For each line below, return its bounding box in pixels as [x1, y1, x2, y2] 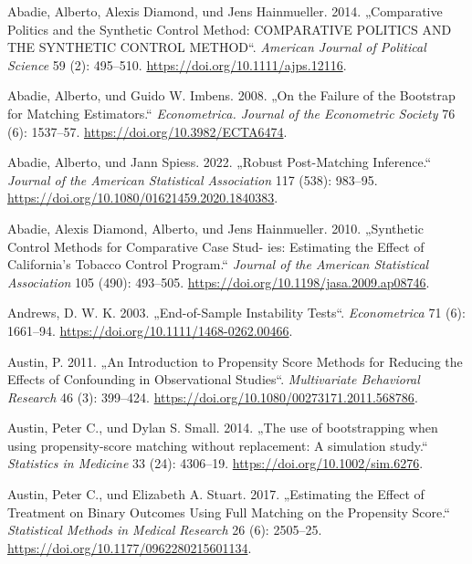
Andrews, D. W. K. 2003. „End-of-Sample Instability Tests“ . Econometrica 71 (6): [7, 303, 466, 322]
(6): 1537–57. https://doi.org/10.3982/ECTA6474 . [7, 121, 288, 141]
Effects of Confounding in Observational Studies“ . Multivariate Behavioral [7, 370, 420, 389]
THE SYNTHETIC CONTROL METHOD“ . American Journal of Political [7, 37, 426, 57]
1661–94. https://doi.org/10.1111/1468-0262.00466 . [7, 320, 293, 339]
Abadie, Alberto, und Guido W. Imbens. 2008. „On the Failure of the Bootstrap [7, 86, 456, 105]
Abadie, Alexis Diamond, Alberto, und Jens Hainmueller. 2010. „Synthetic [7, 218, 425, 237]
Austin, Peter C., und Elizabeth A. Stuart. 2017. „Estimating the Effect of [7, 485, 425, 504]
